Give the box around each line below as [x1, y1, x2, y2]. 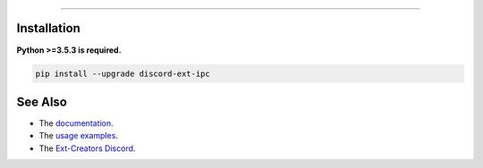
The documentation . [38, 118, 114, 129]
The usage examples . [38, 130, 118, 141]
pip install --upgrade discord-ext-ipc [35, 68, 210, 79]
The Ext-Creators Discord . [38, 143, 136, 154]
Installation [16, 21, 80, 36]
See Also [16, 94, 67, 109]
